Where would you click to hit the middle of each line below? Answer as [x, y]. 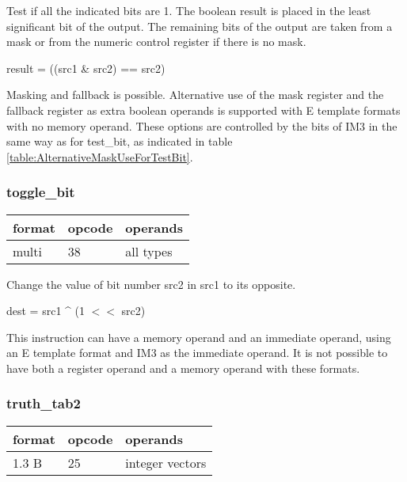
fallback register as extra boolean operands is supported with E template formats [203, 110]
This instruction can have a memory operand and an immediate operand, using [199, 337]
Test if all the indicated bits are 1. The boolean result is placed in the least [189, 10]
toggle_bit [41, 192]
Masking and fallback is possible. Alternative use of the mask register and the [195, 95]
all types [149, 251]
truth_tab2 [44, 403]
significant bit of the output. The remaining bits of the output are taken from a [200, 26]
